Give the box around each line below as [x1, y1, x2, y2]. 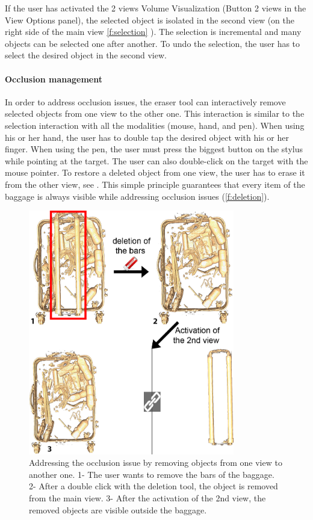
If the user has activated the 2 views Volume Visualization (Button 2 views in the [5, 2, 306, 14]
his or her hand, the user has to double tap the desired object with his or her [5, 131, 289, 143]
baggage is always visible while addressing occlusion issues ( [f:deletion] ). [5, 190, 270, 202]
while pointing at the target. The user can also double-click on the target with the [5, 154, 308, 167]
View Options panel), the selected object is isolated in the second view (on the [5, 13, 295, 26]
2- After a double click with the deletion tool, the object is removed [29, 480, 278, 492]
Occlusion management [5, 72, 102, 85]
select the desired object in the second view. [5, 49, 167, 61]
